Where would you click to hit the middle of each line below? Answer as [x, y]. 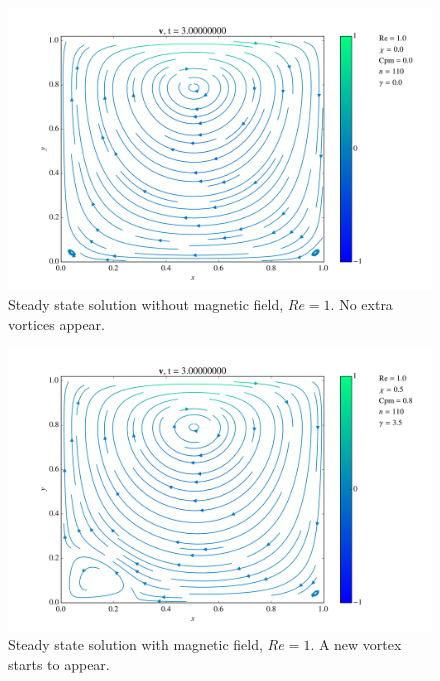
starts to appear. [59, 663]
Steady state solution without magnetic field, [146, 303]
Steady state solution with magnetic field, [135, 644]
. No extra [361, 303]
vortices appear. [56, 323]
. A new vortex [356, 644]
